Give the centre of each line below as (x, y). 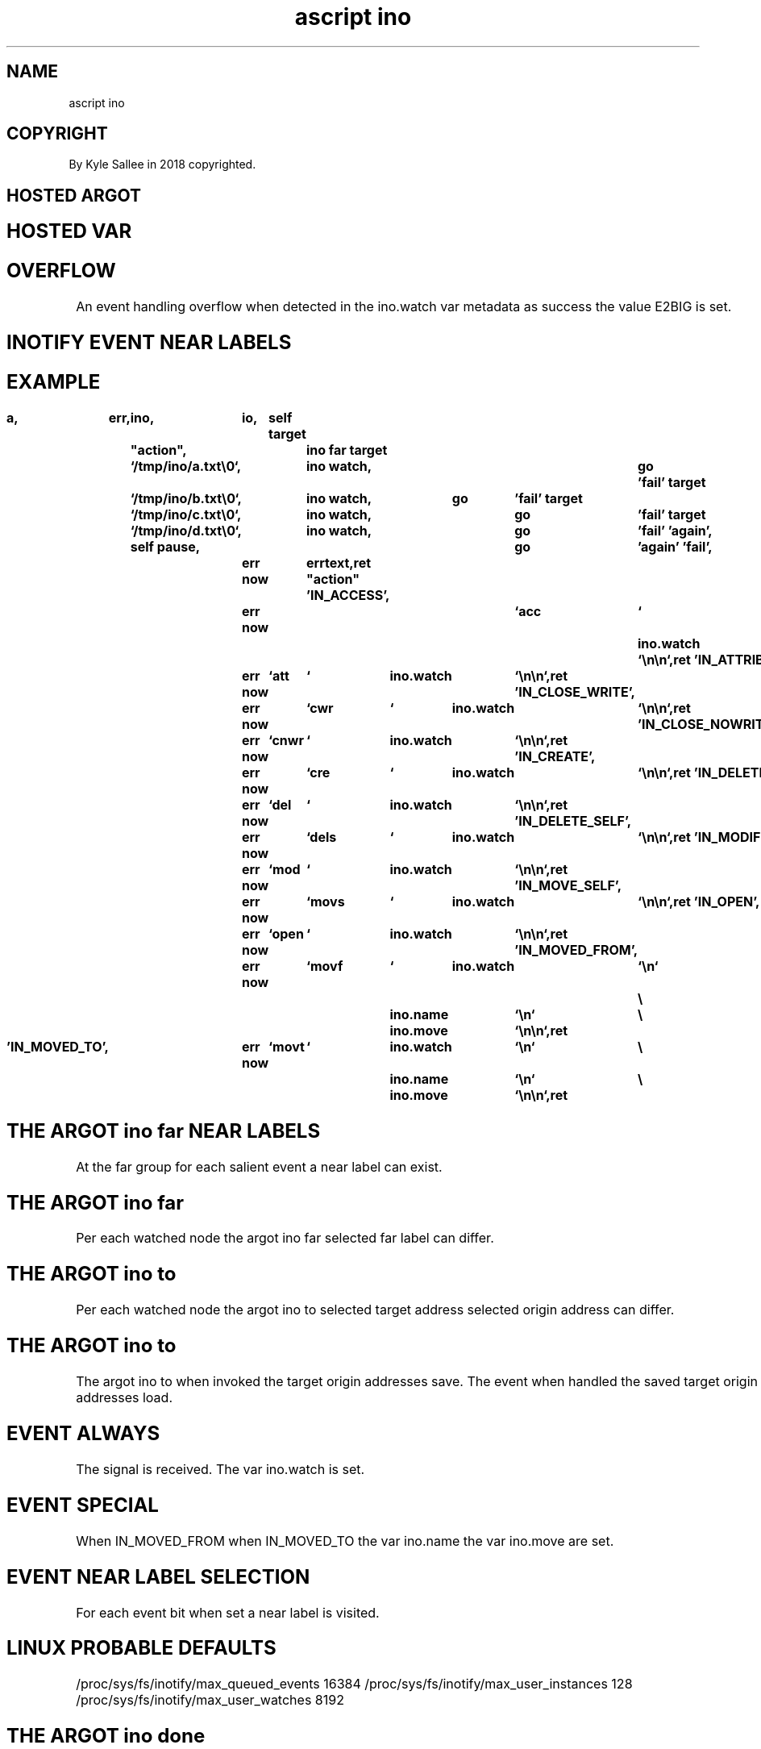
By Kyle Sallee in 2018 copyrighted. (162, 164)
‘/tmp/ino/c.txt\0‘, (186, 514)
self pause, (165, 546)
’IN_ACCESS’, (348, 595)
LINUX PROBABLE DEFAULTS (141, 1648)
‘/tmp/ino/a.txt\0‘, (186, 466)
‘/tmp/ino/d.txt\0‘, (186, 530)
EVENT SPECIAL (83, 1505)
